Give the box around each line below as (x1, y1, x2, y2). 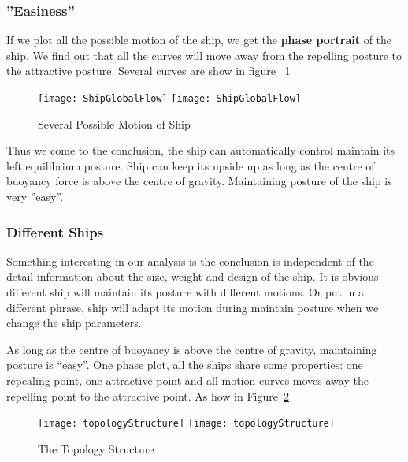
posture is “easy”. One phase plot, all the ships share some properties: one (6, 356, 363, 373)
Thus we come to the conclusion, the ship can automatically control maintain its (6, 142, 395, 158)
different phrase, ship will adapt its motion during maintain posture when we (6, 299, 379, 315)
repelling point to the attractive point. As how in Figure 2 (6, 387, 289, 404)
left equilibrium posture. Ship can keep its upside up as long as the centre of (6, 157, 375, 173)
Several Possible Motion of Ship (38, 115, 191, 132)
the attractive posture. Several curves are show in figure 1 (6, 62, 291, 79)
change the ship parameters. (6, 315, 142, 331)
